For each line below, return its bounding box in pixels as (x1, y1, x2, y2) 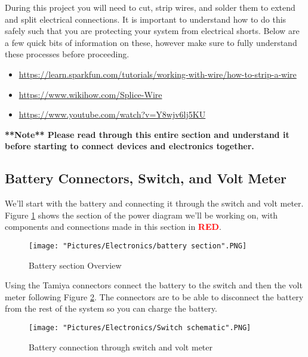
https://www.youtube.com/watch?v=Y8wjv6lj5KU (19, 108, 206, 121)
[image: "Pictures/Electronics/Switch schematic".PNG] (29, 323, 251, 332)
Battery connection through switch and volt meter (29, 340, 212, 353)
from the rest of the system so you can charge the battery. (5, 302, 217, 315)
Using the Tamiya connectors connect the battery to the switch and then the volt (5, 279, 303, 291)
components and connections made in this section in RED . (5, 220, 221, 233)
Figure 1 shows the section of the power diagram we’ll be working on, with (5, 208, 278, 221)
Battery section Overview (29, 258, 122, 271)
